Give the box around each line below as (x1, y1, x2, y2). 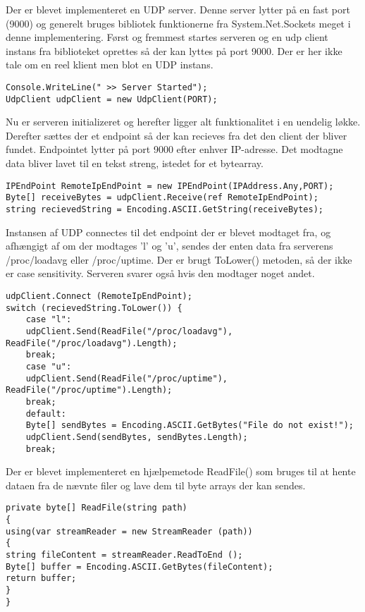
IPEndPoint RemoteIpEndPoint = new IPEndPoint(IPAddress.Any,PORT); (6, 180, 334, 191)
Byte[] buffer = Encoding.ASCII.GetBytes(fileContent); (6, 561, 273, 572)
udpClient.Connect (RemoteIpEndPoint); (6, 291, 192, 301)
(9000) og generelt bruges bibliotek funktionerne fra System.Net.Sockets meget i (6, 16, 351, 30)
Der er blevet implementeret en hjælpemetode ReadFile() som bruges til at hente (6, 464, 356, 479)
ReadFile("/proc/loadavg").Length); (6, 338, 178, 348)
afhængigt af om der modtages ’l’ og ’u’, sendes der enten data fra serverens (6, 238, 333, 253)
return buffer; (6, 573, 77, 584)
